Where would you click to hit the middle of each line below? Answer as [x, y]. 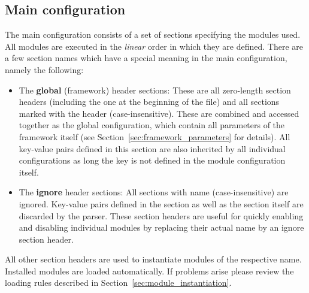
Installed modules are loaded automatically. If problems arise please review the [149, 271]
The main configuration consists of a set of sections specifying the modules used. [153, 34]
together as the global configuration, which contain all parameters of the [152, 125]
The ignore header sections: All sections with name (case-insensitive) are [154, 192]
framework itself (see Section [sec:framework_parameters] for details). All [154, 136]
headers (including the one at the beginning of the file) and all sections [149, 102]
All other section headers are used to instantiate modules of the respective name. [153, 259]
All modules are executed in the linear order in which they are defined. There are [154, 46]
